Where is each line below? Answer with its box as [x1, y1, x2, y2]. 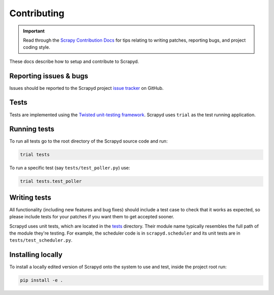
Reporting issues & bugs [9, 72, 88, 80]
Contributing [9, 8, 64, 19]
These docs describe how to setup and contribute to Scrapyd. [9, 58, 139, 64]
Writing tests [9, 193, 52, 202]
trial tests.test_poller [20, 178, 82, 184]
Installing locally [9, 250, 63, 259]
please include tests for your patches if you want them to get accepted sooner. [9, 214, 175, 220]
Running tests [9, 125, 55, 134]
